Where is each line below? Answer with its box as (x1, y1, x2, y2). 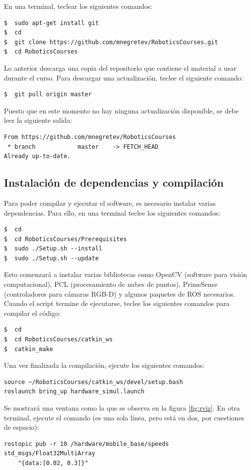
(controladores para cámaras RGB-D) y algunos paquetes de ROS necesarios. (4, 288, 235, 299)
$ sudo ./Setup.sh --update (4, 254, 99, 262)
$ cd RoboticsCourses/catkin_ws (4, 336, 113, 343)
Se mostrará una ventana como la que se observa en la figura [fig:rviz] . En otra (4, 403, 240, 413)
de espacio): (4, 422, 39, 432)
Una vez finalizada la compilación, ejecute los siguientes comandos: (4, 360, 204, 370)
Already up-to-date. (4, 153, 71, 160)
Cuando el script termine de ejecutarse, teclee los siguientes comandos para (4, 298, 230, 308)
